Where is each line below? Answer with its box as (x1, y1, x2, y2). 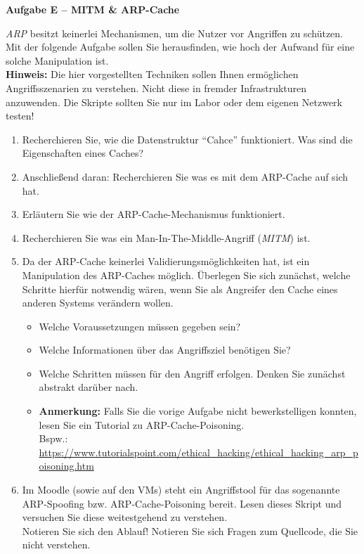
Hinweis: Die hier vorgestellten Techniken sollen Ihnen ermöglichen (6, 67, 299, 82)
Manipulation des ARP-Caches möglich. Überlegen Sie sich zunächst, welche (22, 267, 351, 282)
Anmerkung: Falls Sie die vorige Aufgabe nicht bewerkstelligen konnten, (39, 404, 357, 418)
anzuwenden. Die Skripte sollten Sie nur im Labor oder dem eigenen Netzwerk (6, 94, 342, 109)
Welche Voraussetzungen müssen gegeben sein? (39, 318, 241, 333)
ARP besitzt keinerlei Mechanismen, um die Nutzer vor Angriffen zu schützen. (6, 25, 344, 40)
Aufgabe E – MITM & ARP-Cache (6, 2, 180, 16)
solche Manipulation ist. (6, 53, 109, 67)
